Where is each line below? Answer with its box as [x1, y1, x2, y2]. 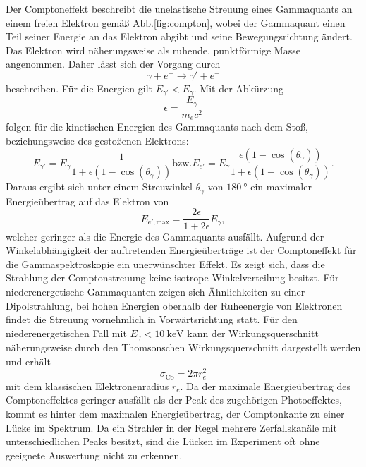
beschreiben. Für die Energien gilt [6, 80, 152, 95]
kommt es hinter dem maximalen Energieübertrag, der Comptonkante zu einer [6, 406, 345, 421]
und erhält [6, 353, 51, 368]
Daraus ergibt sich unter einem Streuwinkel [6, 179, 193, 194]
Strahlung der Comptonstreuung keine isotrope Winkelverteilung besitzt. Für [6, 270, 339, 285]
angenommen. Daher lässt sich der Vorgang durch [6, 56, 221, 71]
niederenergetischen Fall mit [6, 325, 127, 340]
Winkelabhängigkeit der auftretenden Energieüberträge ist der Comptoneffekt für [6, 243, 357, 257]
